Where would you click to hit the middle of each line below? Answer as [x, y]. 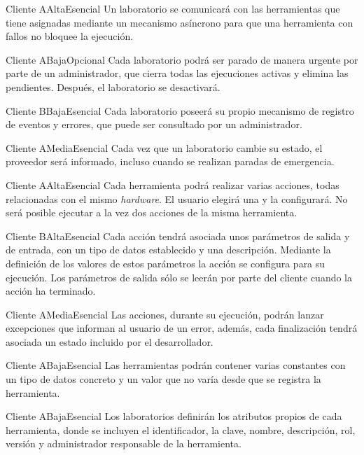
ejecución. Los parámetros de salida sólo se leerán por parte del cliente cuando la [179, 277]
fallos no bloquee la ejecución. [70, 36]
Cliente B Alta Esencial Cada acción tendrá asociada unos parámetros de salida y [178, 236]
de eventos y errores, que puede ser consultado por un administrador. [154, 124]
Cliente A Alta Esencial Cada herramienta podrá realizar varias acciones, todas [173, 184]
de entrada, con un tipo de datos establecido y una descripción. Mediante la [168, 250]
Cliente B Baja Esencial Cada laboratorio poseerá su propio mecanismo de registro [180, 110]
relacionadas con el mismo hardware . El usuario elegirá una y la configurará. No [177, 198]
